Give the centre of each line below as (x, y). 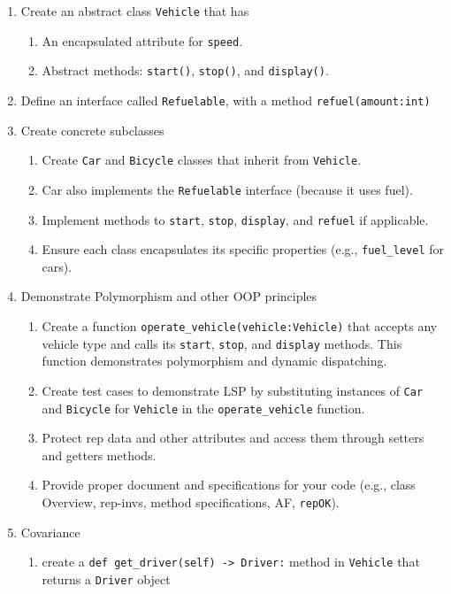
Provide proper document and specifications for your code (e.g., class (229, 485)
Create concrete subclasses (92, 130)
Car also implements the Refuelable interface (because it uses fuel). (227, 189)
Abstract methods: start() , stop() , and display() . (185, 70)
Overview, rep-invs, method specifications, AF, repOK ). (191, 502)
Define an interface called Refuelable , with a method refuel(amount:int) (225, 100)
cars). (57, 266)
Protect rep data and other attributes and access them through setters (233, 438)
